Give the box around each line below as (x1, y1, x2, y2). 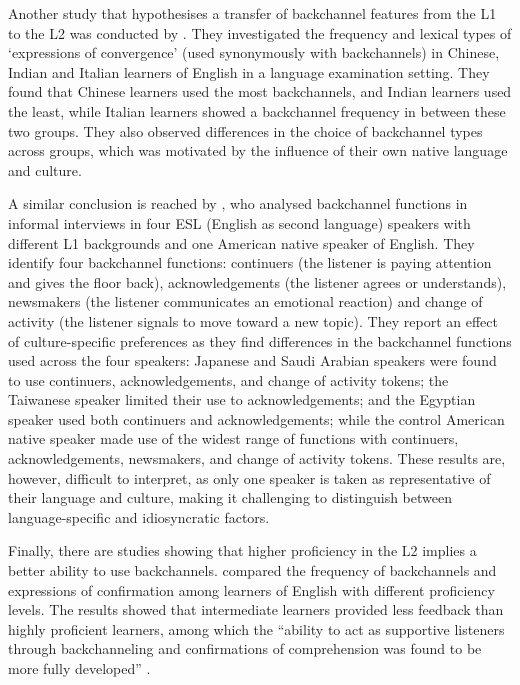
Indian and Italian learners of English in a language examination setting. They (8, 61, 490, 82)
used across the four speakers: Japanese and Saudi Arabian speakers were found (8, 350, 497, 371)
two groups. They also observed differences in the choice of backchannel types (8, 120, 483, 141)
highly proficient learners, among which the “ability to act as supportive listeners (8, 618, 505, 639)
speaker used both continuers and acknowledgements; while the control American (8, 408, 505, 429)
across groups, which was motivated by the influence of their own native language (8, 140, 508, 161)
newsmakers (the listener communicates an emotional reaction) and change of (8, 291, 483, 312)
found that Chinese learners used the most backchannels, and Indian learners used (8, 81, 512, 102)
